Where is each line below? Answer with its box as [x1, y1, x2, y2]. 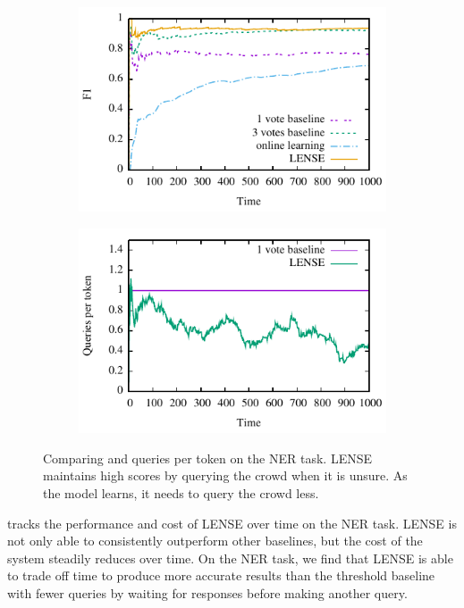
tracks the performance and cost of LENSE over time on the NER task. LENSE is [7, 513, 457, 532]
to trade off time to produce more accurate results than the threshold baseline [7, 566, 435, 585]
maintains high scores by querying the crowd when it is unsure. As [43, 466, 408, 485]
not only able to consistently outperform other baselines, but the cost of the [7, 531, 423, 550]
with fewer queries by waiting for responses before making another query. [7, 584, 408, 602]
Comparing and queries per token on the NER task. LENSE [43, 448, 372, 467]
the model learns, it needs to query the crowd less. [43, 484, 319, 503]
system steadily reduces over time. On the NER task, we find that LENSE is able [7, 548, 453, 567]
